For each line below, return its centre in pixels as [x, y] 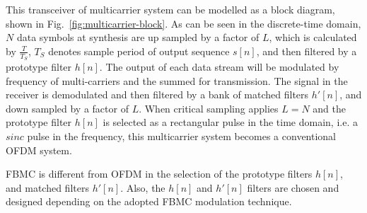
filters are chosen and [293, 187]
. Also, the [143, 187]
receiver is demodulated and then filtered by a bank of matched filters [157, 94]
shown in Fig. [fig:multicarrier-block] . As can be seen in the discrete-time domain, [183, 23]
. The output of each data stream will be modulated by [219, 67]
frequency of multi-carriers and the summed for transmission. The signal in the [177, 80]
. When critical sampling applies [209, 108]
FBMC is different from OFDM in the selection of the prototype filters [159, 174]
